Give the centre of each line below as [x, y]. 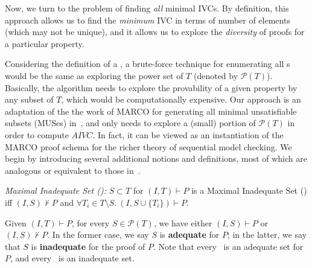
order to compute [37, 134]
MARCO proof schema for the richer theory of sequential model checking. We [148, 146]
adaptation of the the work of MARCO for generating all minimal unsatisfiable [151, 111]
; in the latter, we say [267, 235]
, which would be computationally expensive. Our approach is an [181, 99]
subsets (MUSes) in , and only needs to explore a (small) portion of [130, 123]
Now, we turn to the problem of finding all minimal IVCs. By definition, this [147, 8]
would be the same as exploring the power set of [94, 75]
